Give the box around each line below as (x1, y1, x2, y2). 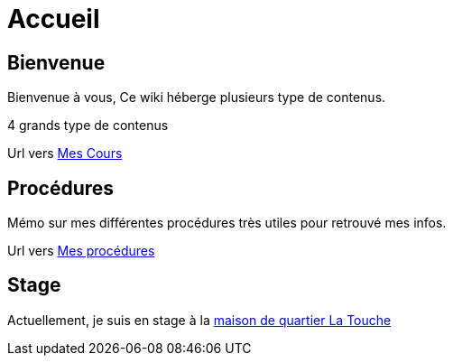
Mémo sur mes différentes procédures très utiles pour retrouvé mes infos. (7, 215, 447, 231)
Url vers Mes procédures (7, 243, 155, 259)
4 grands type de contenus (7, 117, 169, 134)
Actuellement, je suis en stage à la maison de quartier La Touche (7, 312, 392, 328)
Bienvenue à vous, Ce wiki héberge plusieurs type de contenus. (7, 89, 386, 106)
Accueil (7, 4, 100, 34)
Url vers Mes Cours (7, 145, 123, 162)
